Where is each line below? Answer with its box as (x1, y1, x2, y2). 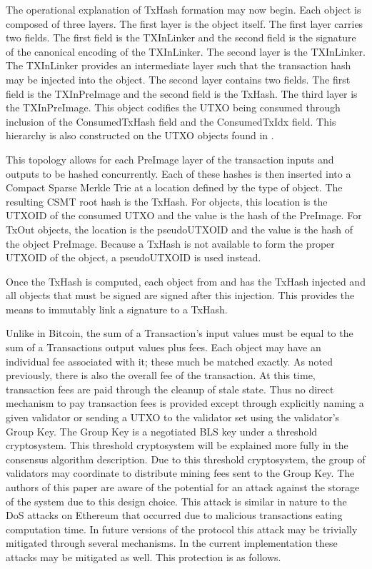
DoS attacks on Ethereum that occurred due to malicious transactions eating (6, 508, 343, 523)
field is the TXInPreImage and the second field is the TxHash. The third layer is (6, 86, 358, 101)
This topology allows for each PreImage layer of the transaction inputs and (6, 151, 334, 166)
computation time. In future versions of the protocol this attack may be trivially (6, 521, 358, 536)
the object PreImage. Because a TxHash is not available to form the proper (6, 236, 335, 251)
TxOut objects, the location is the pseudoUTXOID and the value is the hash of (6, 221, 353, 236)
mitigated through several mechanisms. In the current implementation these (6, 535, 338, 550)
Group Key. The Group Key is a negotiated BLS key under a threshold (6, 423, 318, 438)
